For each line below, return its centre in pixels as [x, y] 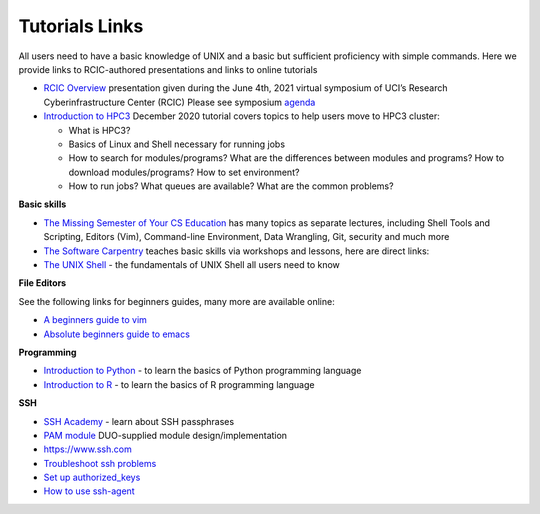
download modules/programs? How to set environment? [184, 172]
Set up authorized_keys [92, 477]
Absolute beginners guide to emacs [116, 334]
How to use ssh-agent [89, 491]
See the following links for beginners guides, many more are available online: [176, 301]
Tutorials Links [81, 26]
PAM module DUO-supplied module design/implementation [165, 435]
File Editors [42, 283]
